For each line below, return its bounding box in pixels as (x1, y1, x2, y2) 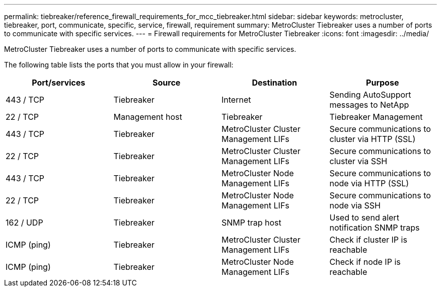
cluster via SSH (329, 156, 388, 166)
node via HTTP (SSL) (329, 178, 409, 188)
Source (153, 78, 181, 88)
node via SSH (329, 200, 381, 210)
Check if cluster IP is (329, 235, 407, 245)
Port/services (32, 78, 86, 88)
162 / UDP (6, 217, 43, 228)
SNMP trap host (222, 217, 281, 228)
